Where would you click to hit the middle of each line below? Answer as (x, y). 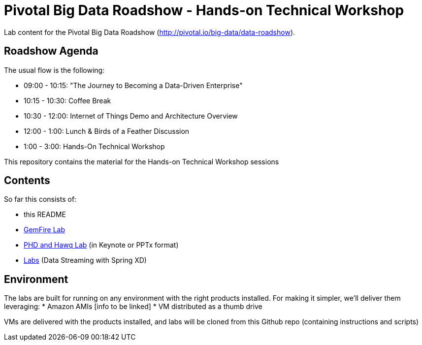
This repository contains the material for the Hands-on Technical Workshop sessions (142, 161)
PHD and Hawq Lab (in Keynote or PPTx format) (101, 245)
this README (45, 215)
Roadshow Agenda (51, 51)
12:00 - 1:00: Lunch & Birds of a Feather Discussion (107, 131)
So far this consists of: (40, 199)
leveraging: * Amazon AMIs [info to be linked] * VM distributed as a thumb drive (133, 307)
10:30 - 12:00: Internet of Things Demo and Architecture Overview (131, 116)
